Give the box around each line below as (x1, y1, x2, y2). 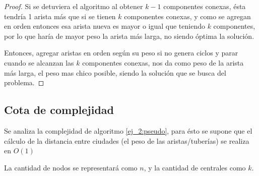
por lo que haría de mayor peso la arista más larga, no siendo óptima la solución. (4, 30, 254, 41)
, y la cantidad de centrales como (144, 162, 246, 172)
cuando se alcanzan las (4, 57, 74, 68)
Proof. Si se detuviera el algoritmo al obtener (4, 1, 143, 11)
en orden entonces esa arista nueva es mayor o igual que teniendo (4, 21, 205, 31)
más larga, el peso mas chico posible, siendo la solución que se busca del (4, 67, 226, 78)
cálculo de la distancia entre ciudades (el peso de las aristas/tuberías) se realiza (4, 135, 249, 146)
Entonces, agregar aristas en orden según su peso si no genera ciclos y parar (4, 47, 238, 58)
